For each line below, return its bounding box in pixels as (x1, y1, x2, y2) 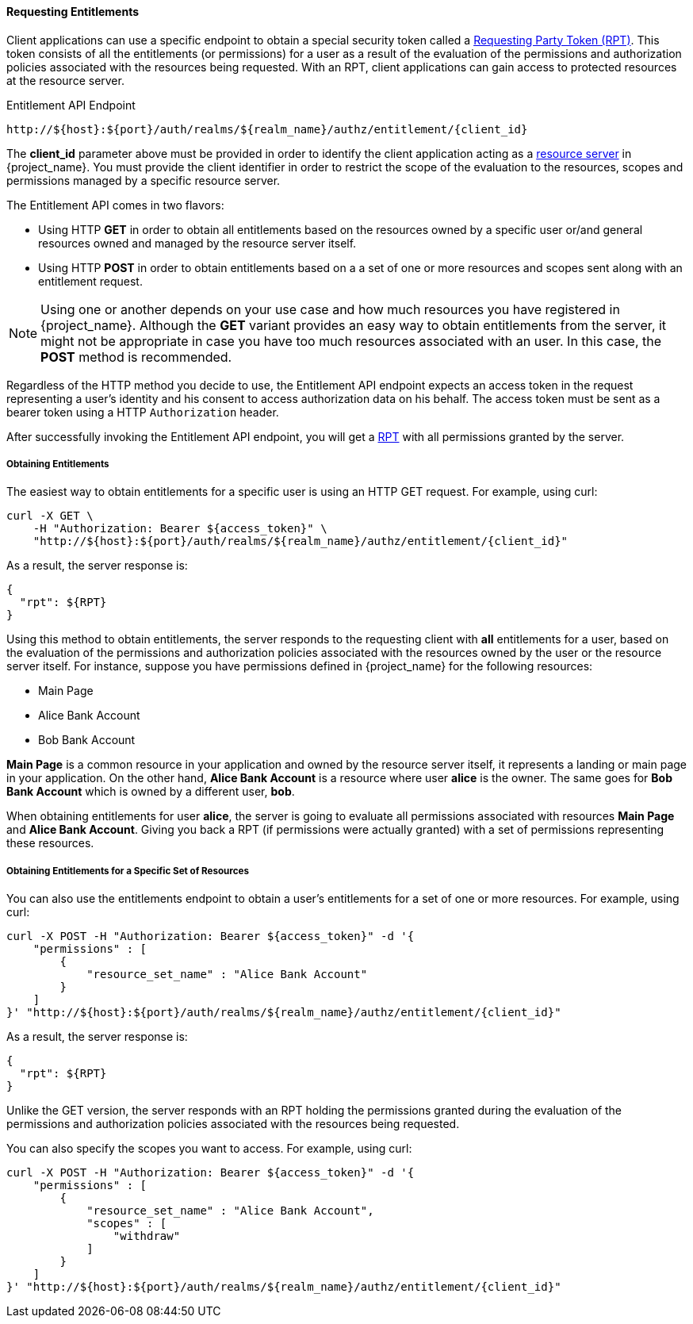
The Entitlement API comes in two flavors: (6, 198, 224, 212)
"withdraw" (113, 1230, 181, 1243)
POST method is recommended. (40, 348, 232, 365)
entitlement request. (38, 274, 143, 288)
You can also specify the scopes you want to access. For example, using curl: (6, 1142, 412, 1156)
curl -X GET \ (6, 509, 94, 523)
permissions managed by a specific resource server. (6, 173, 281, 187)
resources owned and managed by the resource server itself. (38, 236, 357, 250)
